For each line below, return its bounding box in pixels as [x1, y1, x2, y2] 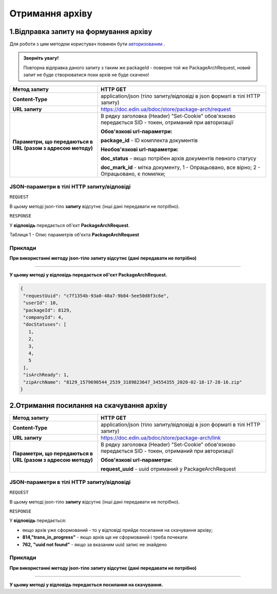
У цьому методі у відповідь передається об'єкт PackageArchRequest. [9, 272, 168, 278]
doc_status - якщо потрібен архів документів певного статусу [101, 155, 256, 162]
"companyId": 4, [23, 314, 64, 321]
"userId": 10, [23, 300, 58, 306]
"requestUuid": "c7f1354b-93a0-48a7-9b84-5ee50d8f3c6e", [23, 293, 169, 299]
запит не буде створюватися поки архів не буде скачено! [23, 72, 150, 78]
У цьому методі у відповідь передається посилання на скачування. [9, 582, 164, 588]
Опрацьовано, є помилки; [101, 170, 166, 177]
